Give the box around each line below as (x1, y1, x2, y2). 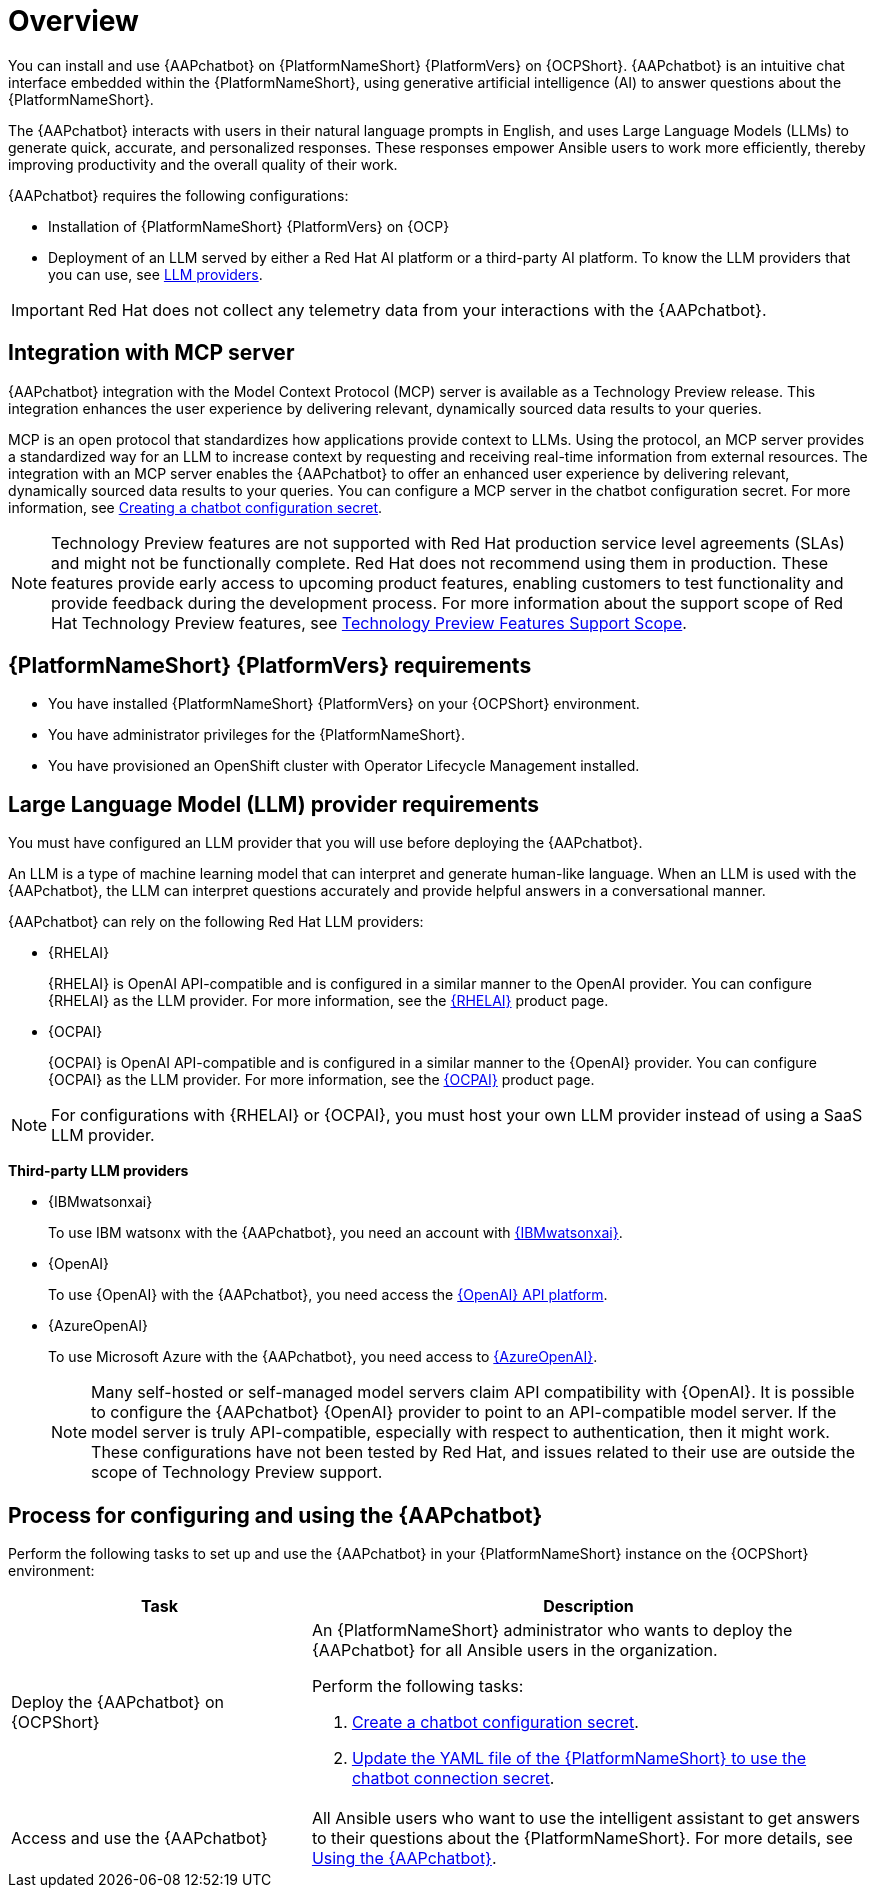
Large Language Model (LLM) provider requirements (8, 791, 540, 817)
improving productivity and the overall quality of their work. (8, 155, 398, 173)
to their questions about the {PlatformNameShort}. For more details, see (311, 1828, 853, 1849)
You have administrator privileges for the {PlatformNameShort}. (48, 726, 466, 744)
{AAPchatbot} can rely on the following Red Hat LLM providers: (8, 913, 424, 931)
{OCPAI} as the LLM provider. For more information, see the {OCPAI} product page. (48, 1071, 595, 1089)
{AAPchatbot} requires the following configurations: (8, 186, 349, 204)
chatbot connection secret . (351, 1768, 555, 1789)
